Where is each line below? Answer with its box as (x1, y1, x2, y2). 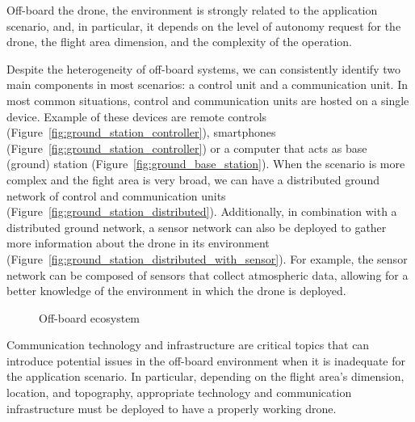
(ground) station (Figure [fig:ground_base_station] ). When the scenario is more (6, 155, 405, 172)
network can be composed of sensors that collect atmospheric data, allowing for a (6, 266, 409, 283)
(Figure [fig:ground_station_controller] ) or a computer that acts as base (6, 139, 367, 156)
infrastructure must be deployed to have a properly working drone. (6, 399, 337, 416)
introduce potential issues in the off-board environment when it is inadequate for (6, 352, 405, 369)
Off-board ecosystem (39, 309, 140, 326)
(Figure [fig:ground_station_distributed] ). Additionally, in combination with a (6, 203, 397, 220)
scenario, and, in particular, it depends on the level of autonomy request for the (6, 17, 401, 34)
